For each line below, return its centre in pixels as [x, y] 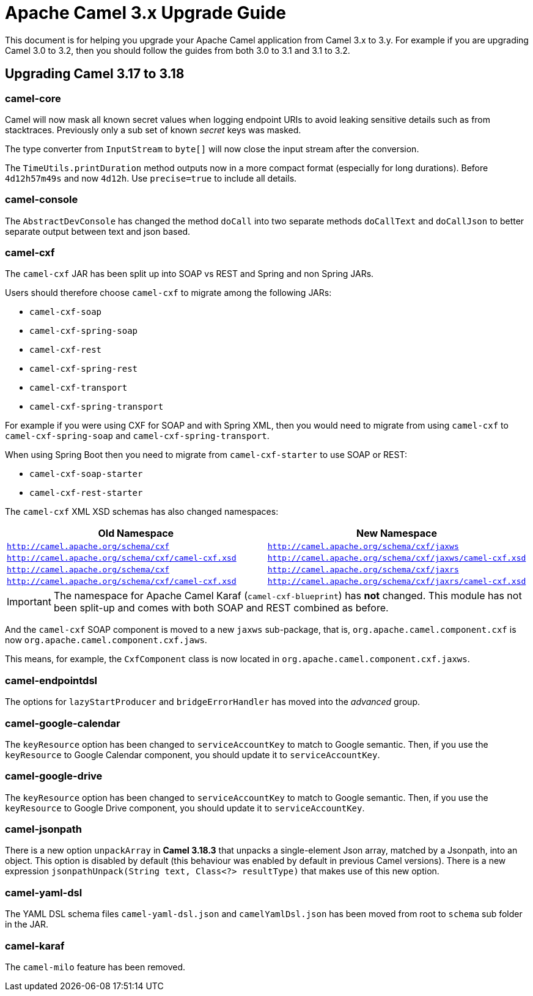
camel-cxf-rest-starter [86, 493]
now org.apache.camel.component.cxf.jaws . [106, 640]
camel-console [42, 200]
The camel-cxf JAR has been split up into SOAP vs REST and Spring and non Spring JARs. [189, 274]
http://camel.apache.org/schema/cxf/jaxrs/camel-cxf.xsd [397, 581]
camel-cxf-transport [79, 388]
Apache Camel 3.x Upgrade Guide [145, 13]
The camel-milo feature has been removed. [95, 967]
